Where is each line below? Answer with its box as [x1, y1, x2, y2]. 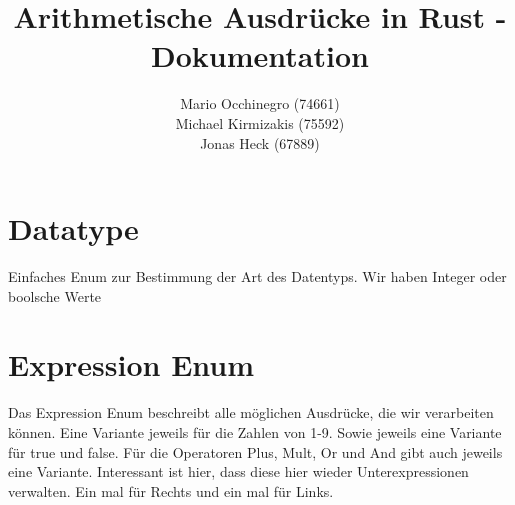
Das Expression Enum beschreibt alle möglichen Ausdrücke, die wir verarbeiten [8, 402, 494, 423]
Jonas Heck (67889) [200, 132, 320, 153]
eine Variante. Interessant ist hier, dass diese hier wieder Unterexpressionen [8, 461, 469, 482]
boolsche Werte [8, 285, 102, 306]
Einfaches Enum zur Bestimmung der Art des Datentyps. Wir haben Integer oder [8, 266, 507, 287]
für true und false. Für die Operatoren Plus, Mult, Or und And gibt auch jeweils [8, 441, 503, 462]
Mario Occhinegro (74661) [180, 93, 340, 114]
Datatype [8, 208, 139, 249]
